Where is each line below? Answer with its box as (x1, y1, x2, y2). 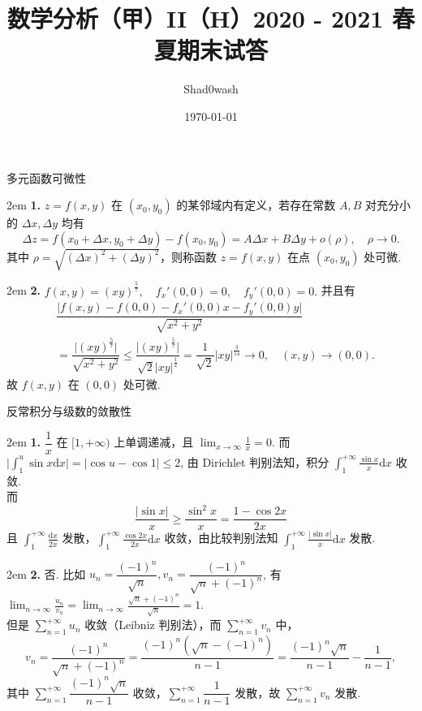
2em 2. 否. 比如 (6, 565, 86, 582)
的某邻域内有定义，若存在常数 (176, 196, 336, 213)
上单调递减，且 (114, 433, 194, 450)
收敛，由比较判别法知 (164, 529, 278, 546)
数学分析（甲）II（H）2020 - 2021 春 (6, 2, 416, 35)
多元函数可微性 (6, 169, 86, 186)
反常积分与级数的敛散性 (6, 403, 131, 420)
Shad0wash (183, 80, 239, 97)
